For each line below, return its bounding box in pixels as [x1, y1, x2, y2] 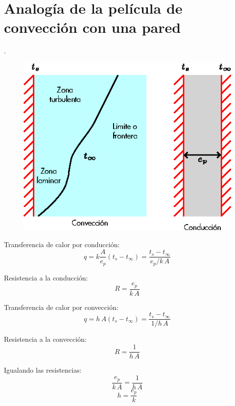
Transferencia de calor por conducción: [4, 239, 120, 249]
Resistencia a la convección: [4, 334, 87, 344]
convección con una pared [4, 17, 181, 37]
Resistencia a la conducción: [4, 272, 88, 282]
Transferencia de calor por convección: [4, 302, 118, 312]
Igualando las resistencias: [4, 365, 82, 375]
